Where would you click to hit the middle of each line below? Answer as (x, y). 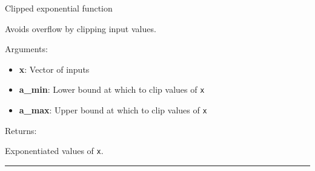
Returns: (21, 130)
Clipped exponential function (59, 8)
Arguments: (26, 49)
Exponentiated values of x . (54, 151)
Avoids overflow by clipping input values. (81, 28)
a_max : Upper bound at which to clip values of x (113, 110)
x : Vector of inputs (54, 69)
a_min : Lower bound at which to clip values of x (112, 89)
